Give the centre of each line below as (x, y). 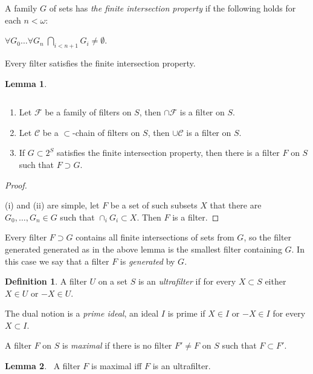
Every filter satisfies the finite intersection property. (100, 63)
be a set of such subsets (154, 205)
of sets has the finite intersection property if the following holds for (173, 8)
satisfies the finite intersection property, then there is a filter (168, 153)
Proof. (16, 185)
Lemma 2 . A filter (43, 366)
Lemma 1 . (26, 83)
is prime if (186, 313)
